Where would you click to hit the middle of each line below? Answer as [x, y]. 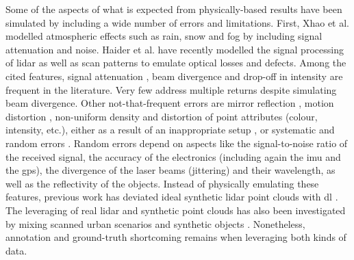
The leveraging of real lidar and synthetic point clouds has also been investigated [176, 210]
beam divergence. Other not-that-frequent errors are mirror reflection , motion [170, 103]
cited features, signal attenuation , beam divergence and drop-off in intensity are [174, 76]
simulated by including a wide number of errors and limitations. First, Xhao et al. [178, 22]
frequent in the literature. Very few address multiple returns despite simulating [171, 89]
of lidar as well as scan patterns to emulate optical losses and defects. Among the [176, 63]
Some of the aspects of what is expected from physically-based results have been [174, 9]
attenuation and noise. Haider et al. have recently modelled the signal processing [175, 49]
